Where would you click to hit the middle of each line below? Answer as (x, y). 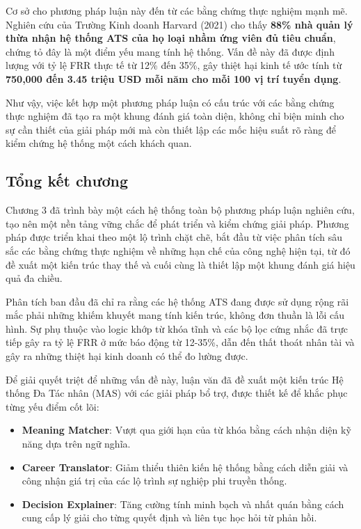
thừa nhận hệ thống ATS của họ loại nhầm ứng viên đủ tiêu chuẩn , (171, 38)
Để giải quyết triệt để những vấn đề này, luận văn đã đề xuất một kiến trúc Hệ (175, 379)
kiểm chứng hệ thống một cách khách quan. (99, 143)
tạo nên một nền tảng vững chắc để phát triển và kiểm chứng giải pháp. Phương (177, 223)
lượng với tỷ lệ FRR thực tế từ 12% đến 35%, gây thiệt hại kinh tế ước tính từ (174, 65)
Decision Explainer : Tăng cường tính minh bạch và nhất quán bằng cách (183, 504)
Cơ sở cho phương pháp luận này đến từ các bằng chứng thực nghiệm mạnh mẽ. (177, 10)
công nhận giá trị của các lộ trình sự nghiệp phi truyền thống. (154, 481)
